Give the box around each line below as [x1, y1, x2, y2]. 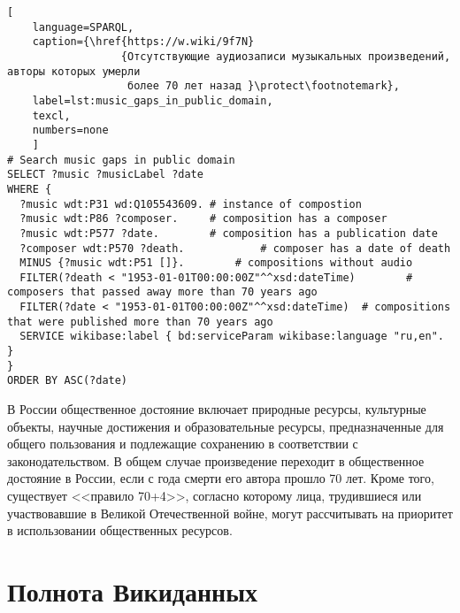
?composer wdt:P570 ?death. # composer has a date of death [19, 241, 451, 255]
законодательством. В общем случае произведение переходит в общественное [7, 451, 425, 470]
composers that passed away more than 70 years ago [7, 286, 318, 299]
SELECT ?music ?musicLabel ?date [7, 168, 203, 181]
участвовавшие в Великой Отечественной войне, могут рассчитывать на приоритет [7, 503, 453, 522]
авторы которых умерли [7, 65, 141, 78]
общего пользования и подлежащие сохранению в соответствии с [7, 434, 358, 453]
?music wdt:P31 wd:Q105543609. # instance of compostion [19, 197, 362, 211]
